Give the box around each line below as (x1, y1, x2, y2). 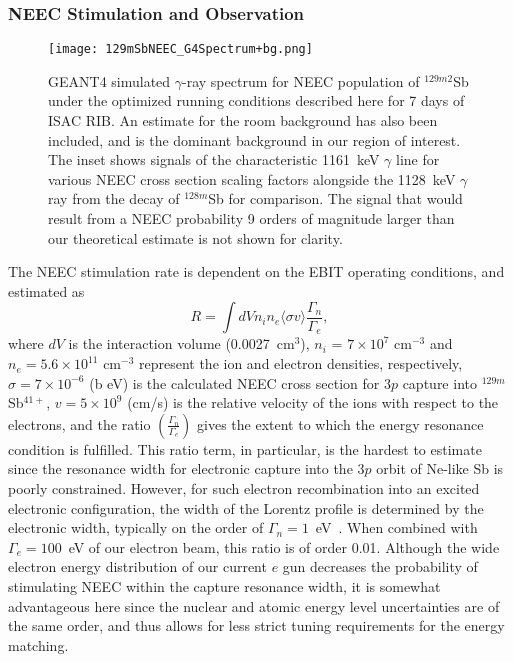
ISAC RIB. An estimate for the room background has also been (48, 110, 438, 131)
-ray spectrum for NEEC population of (182, 70, 420, 91)
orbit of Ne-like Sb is (376, 458, 504, 479)
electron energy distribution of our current (8, 556, 267, 577)
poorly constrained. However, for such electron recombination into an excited (8, 478, 480, 499)
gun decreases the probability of (282, 556, 478, 577)
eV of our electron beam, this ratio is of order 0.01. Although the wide (68, 536, 500, 557)
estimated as (8, 280, 85, 301)
